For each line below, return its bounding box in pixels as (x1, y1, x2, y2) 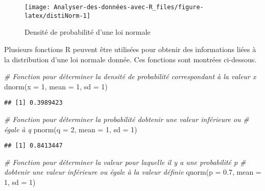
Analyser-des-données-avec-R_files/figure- (54, 4, 204, 11)
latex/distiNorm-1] (25, 12, 90, 19)
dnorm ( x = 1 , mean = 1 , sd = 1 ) (4, 81, 108, 91)
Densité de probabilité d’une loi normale (25, 27, 151, 37)
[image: (25, 4, 51, 11)
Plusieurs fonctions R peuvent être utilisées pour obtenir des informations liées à (4, 43, 256, 54)
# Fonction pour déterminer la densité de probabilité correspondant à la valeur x (4, 71, 256, 82)
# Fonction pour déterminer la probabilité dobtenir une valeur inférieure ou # (4, 113, 249, 124)
